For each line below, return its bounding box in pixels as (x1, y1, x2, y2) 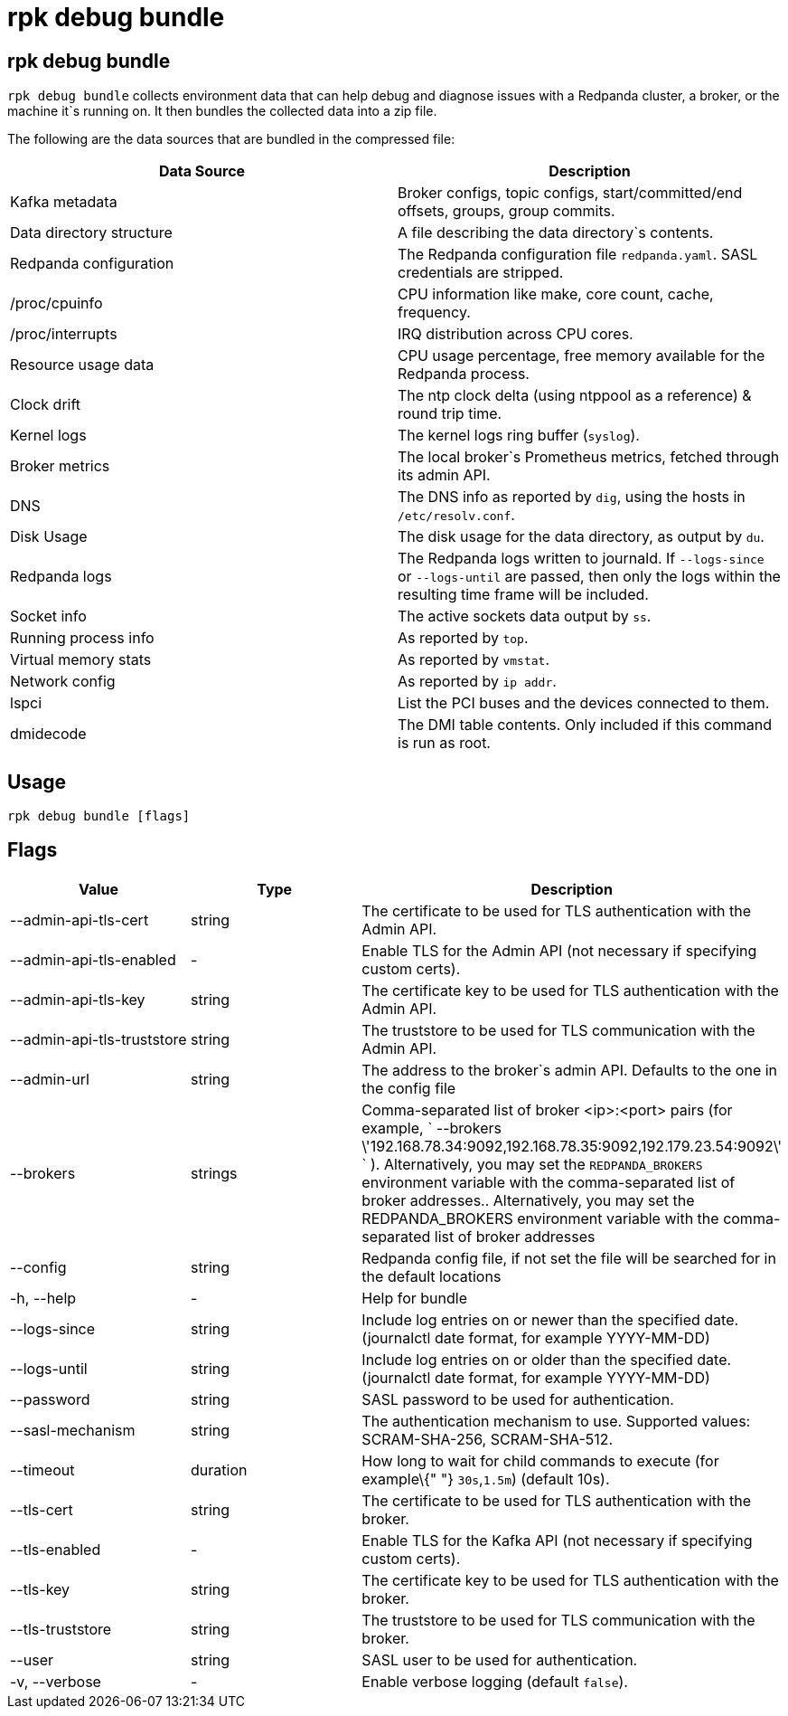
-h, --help (10, 1288, 77, 1307)
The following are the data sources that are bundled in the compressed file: (7, 131, 455, 147)
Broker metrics (10, 457, 110, 476)
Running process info (10, 629, 155, 648)
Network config (10, 672, 116, 691)
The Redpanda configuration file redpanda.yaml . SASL (398, 245, 758, 264)
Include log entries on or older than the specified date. (361, 1350, 732, 1369)
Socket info (10, 607, 87, 626)
